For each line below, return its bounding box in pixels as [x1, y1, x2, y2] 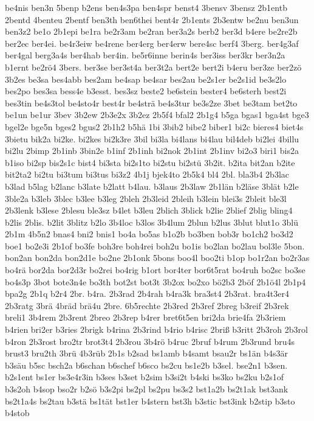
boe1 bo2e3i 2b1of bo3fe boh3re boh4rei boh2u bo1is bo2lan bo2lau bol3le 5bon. [5, 239, 305, 252]
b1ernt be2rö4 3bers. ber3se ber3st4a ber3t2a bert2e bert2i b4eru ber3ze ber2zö [5, 60, 302, 73]
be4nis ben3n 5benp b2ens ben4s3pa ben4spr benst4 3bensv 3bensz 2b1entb [5, 1, 287, 13]
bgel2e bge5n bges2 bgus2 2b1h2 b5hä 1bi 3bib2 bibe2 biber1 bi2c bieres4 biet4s [5, 120, 304, 133]
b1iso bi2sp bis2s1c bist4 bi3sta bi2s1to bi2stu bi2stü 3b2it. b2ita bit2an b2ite [5, 156, 295, 169]
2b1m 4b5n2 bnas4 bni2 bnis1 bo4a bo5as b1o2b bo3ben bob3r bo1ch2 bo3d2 [5, 228, 293, 240]
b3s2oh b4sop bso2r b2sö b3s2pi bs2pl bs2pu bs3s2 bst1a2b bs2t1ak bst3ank [5, 383, 288, 395]
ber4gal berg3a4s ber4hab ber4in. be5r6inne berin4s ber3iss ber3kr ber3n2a [5, 49, 285, 61]
